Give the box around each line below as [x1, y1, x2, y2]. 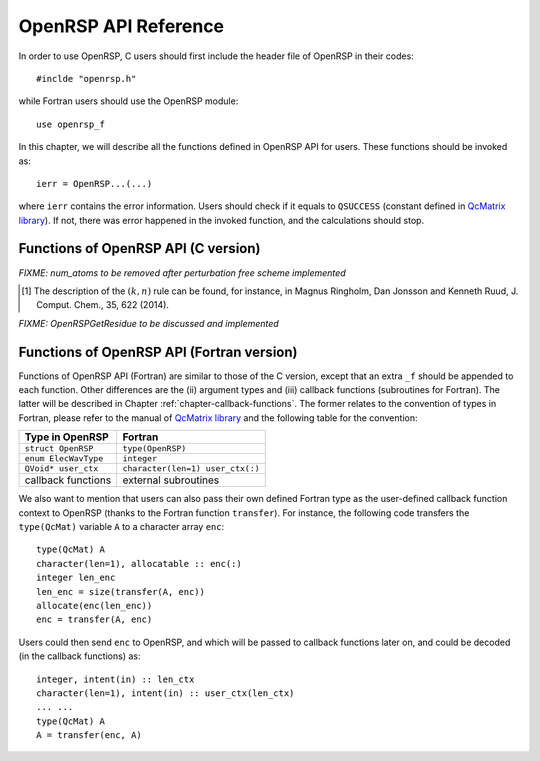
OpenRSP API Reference [18, 15, 225, 37]
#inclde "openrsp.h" [36, 73, 137, 84]
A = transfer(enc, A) [36, 730, 142, 741]
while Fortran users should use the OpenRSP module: [18, 95, 239, 107]
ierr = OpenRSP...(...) [36, 178, 153, 189]
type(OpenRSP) [122, 443, 187, 454]
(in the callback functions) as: [18, 650, 141, 662]
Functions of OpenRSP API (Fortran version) [18, 343, 298, 360]
